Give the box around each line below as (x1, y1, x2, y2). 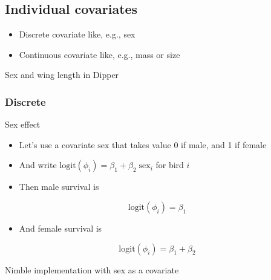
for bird (155, 158, 184, 171)
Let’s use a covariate (19, 138, 95, 151)
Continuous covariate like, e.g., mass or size (19, 48, 180, 60)
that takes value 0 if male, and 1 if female (112, 138, 267, 151)
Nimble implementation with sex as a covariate (5, 263, 179, 276)
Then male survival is (19, 180, 99, 193)
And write (19, 158, 57, 171)
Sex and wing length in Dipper (5, 68, 119, 81)
